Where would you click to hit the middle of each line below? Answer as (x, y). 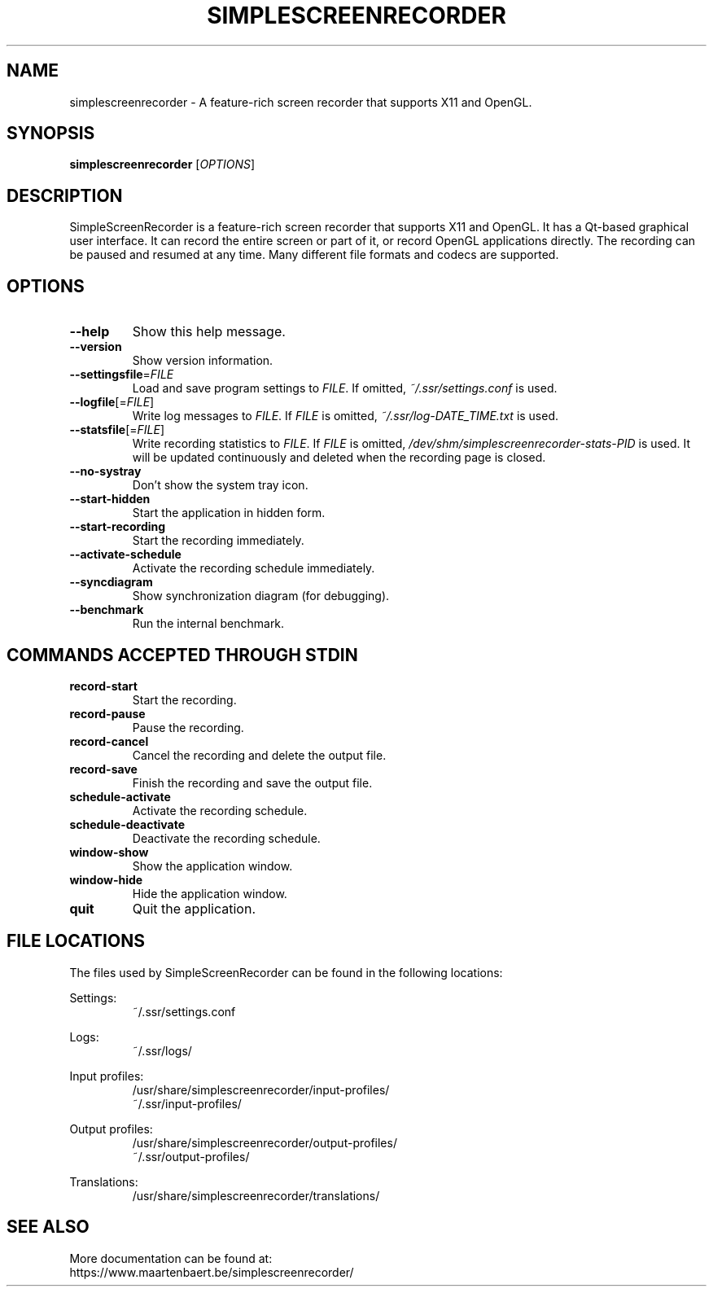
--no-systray (105, 471)
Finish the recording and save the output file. (252, 782)
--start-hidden (110, 499)
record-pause (107, 713)
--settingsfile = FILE (122, 375)
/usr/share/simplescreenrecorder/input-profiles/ (261, 1089)
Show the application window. (212, 866)
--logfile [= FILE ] (112, 402)
